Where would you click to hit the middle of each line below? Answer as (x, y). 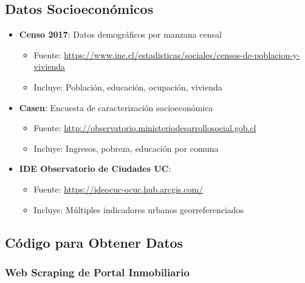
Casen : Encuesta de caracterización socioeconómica (116, 107)
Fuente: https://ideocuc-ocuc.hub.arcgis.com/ (118, 189)
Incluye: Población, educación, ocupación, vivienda (128, 87)
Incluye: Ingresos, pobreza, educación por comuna (126, 148)
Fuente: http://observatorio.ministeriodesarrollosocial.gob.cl (145, 128)
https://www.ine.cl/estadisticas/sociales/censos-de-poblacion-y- (182, 54)
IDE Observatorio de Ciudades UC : (95, 169)
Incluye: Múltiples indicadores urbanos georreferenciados (139, 209)
